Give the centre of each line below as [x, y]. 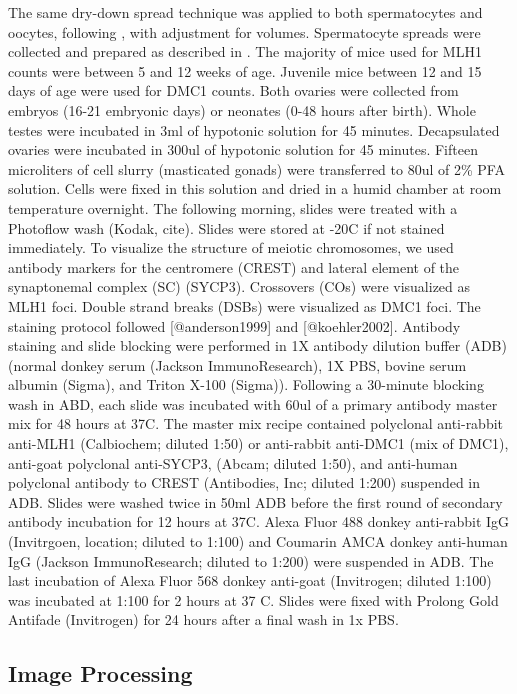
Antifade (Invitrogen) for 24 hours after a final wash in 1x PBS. [203, 619]
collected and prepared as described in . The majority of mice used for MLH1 [245, 51]
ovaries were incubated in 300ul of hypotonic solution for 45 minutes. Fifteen [243, 149]
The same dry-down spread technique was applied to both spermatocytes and [245, 12]
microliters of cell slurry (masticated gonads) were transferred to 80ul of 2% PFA [256, 168]
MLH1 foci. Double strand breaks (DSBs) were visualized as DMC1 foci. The [244, 305]
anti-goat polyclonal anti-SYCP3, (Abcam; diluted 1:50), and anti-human [233, 462]
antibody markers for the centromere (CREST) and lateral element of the [234, 266]
